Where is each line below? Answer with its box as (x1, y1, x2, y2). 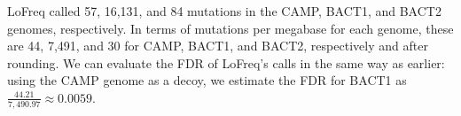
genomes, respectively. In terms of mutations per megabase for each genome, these (7, 19, 454, 37)
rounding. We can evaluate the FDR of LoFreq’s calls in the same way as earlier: (7, 53, 445, 72)
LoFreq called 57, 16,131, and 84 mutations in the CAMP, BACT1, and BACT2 (7, 2, 441, 19)
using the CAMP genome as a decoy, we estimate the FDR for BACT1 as (7, 71, 407, 89)
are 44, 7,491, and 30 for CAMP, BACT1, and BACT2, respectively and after (7, 36, 428, 55)
